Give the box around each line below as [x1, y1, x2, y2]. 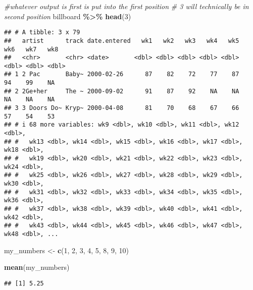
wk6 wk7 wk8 [4, 45, 59, 53]
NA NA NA [4, 96, 55, 103]
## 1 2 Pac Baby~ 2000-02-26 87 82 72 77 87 [4, 71, 239, 78]
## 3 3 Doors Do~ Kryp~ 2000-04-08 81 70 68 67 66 [4, 104, 239, 112]
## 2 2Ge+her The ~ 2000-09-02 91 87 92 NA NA [4, 87, 239, 95]
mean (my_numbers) [4, 262, 70, 272]
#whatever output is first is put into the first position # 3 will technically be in [4, 1, 249, 11]
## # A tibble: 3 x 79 [4, 29, 80, 36]
